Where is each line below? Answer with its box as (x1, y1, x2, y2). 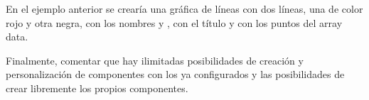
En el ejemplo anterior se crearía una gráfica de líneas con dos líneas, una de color (6, 1, 363, 16)
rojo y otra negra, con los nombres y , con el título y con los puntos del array (6, 15, 343, 30)
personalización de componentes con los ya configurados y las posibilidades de (6, 67, 345, 82)
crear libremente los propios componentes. (6, 80, 188, 95)
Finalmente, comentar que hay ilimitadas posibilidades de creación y (6, 52, 304, 67)
